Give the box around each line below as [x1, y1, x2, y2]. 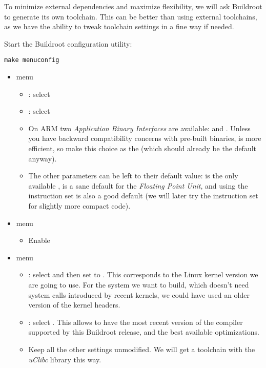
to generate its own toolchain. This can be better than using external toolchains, [4, 11, 257, 22]
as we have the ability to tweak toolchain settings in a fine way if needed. [4, 21, 234, 32]
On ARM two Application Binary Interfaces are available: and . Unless [28, 122, 251, 133]
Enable [28, 235, 50, 246]
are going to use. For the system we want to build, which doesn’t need [28, 279, 249, 290]
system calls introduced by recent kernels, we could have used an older [28, 289, 250, 300]
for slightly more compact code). [28, 200, 131, 211]
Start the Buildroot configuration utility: [4, 38, 132, 49]
